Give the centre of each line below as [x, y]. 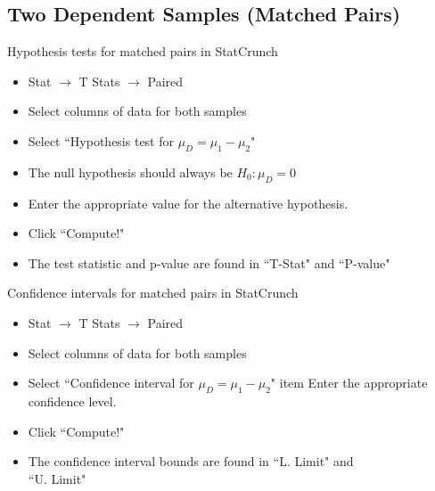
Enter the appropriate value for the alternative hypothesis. [188, 203]
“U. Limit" [57, 478]
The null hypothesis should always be [130, 172]
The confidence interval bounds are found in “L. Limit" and [191, 461]
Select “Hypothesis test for [101, 140]
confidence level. [72, 401]
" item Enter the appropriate [349, 383]
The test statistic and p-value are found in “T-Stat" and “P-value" [209, 262]
